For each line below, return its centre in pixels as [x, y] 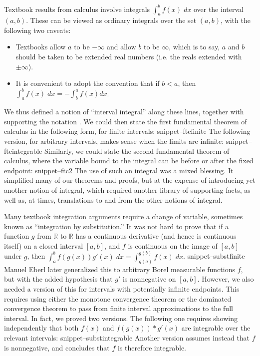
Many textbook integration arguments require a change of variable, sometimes [124, 216]
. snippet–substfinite [214, 256]
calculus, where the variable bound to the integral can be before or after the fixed [129, 161]
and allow [121, 47]
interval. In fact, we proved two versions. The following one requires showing [121, 318]
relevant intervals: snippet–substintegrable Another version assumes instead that [127, 337]
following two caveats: [37, 30]
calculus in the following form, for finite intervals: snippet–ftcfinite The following [127, 131]
